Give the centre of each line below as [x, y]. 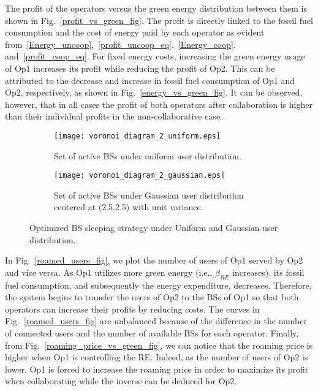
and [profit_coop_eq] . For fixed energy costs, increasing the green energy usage [155, 56]
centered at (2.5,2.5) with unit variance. [129, 207]
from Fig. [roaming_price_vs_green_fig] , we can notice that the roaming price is [159, 345]
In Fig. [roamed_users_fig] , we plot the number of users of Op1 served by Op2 [154, 260]
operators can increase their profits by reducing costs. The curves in [132, 309]
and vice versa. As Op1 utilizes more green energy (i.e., [109, 272]
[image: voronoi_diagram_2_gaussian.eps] [140, 176]
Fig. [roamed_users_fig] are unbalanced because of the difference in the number [156, 321]
